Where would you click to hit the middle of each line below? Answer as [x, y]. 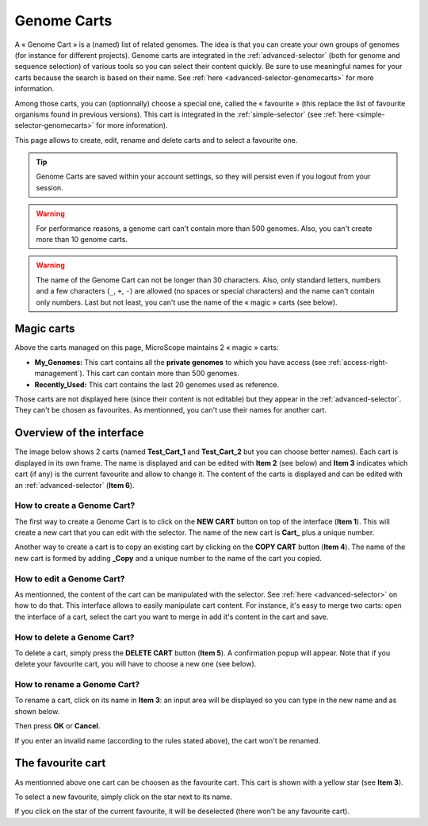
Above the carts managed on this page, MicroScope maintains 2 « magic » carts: [147, 348]
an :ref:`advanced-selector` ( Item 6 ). [75, 485]
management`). [59, 374]
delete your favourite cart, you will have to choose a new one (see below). [136, 664]
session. [50, 187]
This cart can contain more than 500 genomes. [162, 374]
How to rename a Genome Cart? [77, 685]
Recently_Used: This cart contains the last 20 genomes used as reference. [157, 384]
